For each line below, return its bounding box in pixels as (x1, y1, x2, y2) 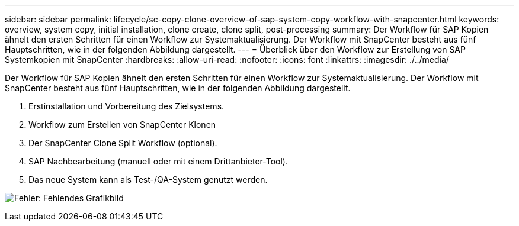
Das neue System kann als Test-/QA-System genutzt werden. (28, 175, 268, 185)
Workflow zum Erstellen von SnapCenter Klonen (28, 120, 216, 130)
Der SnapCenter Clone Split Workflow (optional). (28, 138, 217, 148)
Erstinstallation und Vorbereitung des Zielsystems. (28, 101, 225, 111)
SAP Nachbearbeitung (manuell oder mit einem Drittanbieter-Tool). (28, 156, 288, 166)
